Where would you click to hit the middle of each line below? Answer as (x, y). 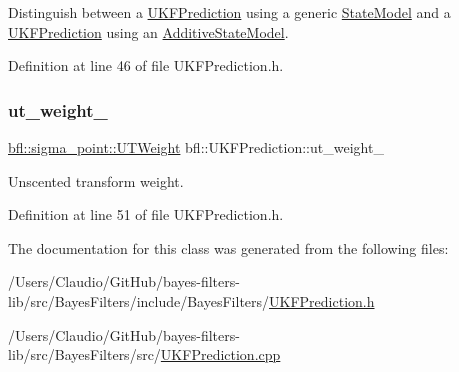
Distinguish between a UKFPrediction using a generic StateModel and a (229, 12)
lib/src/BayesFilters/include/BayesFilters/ (139, 300)
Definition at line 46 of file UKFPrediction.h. (146, 65)
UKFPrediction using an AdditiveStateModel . (148, 31)
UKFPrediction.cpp (220, 354)
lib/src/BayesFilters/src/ (84, 354)
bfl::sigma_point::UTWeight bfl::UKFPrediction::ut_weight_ (196, 147)
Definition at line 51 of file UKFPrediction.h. (146, 214)
